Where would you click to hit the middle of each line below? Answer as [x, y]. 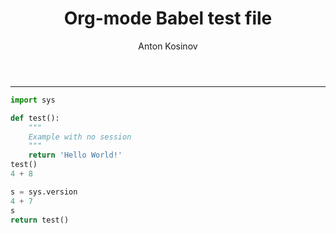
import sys [33, 100]
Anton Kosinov [168, 46]
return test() [40, 220]
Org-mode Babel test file [168, 18]
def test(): [35, 118]
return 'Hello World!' [75, 155]
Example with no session [80, 137]
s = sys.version [44, 192]
